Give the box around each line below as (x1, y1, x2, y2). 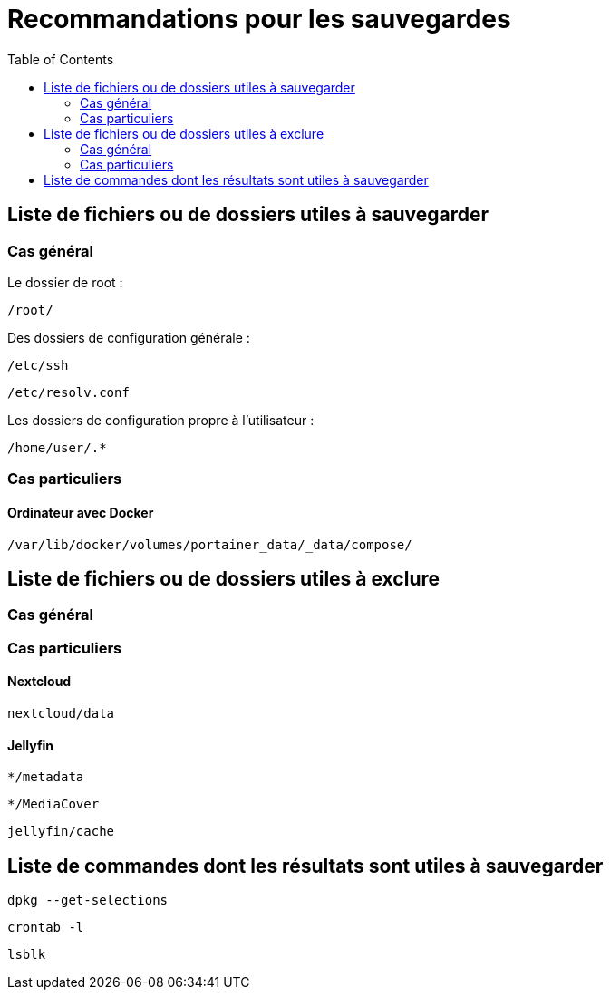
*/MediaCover (7, 797, 100, 812)
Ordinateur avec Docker (7, 504, 154, 520)
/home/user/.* (7, 440, 107, 455)
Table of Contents (7, 51, 114, 67)
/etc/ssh (7, 357, 69, 373)
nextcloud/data (7, 706, 115, 721)
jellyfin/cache (7, 824, 115, 839)
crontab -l (7, 920, 84, 935)
